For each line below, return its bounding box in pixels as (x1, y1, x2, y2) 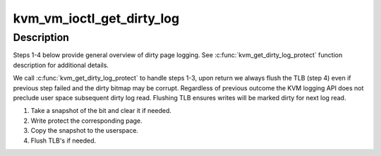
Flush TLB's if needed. (30, 136, 97, 145)
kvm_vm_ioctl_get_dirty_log (13, 11, 180, 26)
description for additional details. (13, 61, 109, 69)
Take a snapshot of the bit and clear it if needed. (30, 107, 172, 115)
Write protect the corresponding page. (30, 116, 143, 125)
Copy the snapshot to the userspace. (30, 126, 139, 135)
